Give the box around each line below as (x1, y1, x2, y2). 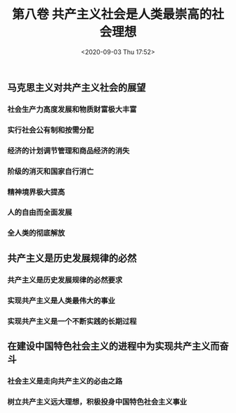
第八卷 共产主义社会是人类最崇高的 (11, 6, 212, 23)
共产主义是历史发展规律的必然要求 (7, 275, 123, 285)
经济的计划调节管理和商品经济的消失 (7, 146, 130, 155)
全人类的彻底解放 (7, 228, 65, 238)
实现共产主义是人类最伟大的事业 (7, 296, 116, 305)
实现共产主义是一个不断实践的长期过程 (7, 316, 137, 326)
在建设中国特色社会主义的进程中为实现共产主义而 (7, 340, 220, 352)
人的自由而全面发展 (7, 208, 72, 217)
